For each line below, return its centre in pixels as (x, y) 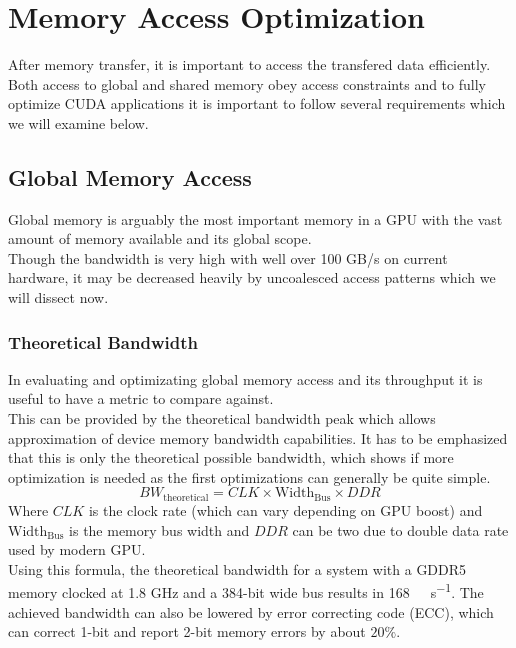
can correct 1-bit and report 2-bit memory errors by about (187, 631)
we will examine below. (78, 122)
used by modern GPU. (77, 549)
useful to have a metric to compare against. (141, 398)
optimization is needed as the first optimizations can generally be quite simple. (249, 476)
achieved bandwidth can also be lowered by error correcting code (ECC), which (251, 611)
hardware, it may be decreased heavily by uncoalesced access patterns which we (252, 277)
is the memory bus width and (159, 529)
